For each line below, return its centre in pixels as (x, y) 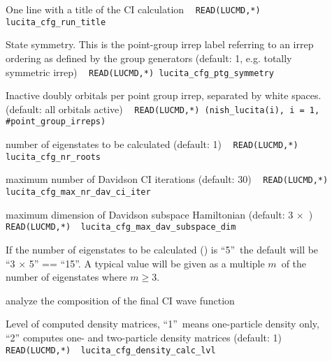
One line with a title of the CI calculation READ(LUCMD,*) (133, 9)
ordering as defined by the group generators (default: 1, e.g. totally (149, 58)
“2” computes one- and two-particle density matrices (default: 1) (144, 337)
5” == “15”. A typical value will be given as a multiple (147, 263)
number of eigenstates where (66, 277)
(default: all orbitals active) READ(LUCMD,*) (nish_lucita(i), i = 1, (163, 109)
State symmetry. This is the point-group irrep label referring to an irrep (160, 44)
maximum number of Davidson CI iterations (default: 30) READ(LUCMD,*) (167, 179)
